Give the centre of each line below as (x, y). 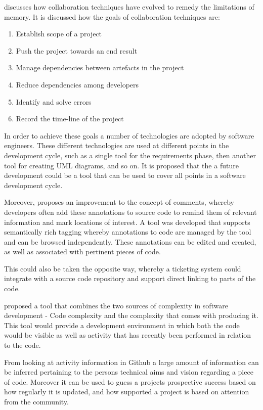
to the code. (23, 345)
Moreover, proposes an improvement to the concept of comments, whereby (119, 202)
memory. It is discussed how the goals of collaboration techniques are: (112, 16)
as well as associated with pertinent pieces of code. (82, 252)
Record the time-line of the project (70, 119)
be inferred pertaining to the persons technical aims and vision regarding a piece (129, 372)
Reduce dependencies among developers (77, 84)
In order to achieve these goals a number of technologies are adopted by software (129, 135)
